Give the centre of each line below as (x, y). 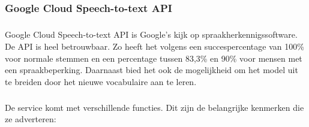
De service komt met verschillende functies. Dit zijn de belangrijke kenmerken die (154, 107)
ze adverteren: (31, 119)
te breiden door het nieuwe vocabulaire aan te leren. (101, 81)
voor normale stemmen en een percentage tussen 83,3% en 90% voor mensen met (154, 58)
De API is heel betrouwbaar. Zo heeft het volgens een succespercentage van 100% (154, 46)
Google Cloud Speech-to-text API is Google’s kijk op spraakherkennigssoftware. (151, 34)
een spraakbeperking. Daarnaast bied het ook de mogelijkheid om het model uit (151, 70)
